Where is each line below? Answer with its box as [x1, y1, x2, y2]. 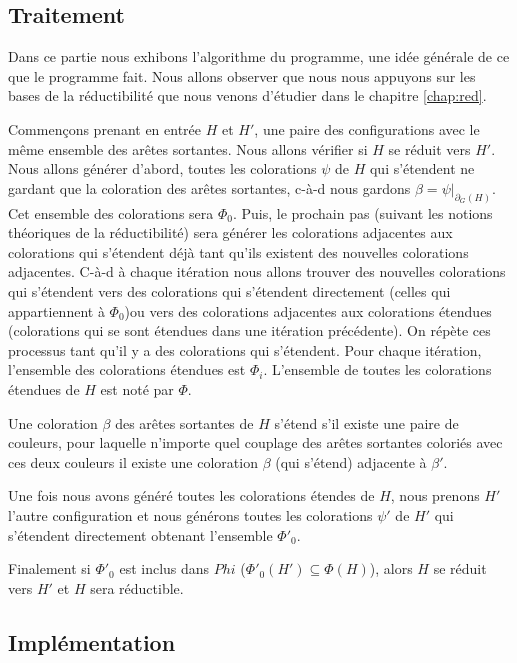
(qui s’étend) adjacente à [275, 451, 427, 472]
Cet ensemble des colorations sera [8, 202, 214, 223]
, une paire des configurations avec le [254, 118, 480, 139]
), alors [369, 558, 413, 579]
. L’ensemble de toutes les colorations [263, 359, 492, 380]
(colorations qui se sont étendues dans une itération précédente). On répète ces [8, 320, 491, 341]
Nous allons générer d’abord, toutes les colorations [8, 158, 317, 179]
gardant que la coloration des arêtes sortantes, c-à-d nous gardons [8, 177, 411, 198]
